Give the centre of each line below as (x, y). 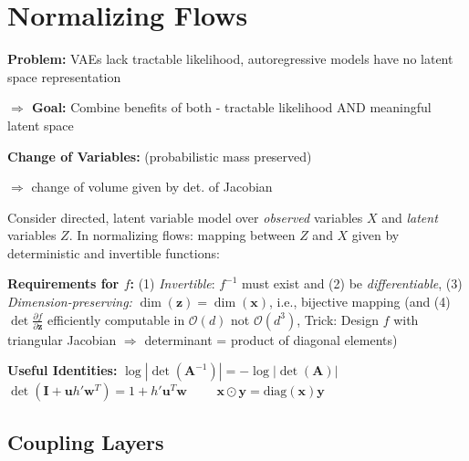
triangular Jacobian (62, 339)
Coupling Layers (86, 441)
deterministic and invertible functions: (114, 252)
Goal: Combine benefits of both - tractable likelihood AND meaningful (232, 107)
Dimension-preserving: (70, 302)
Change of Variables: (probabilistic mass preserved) (160, 156)
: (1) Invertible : (172, 283)
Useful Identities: (63, 370)
